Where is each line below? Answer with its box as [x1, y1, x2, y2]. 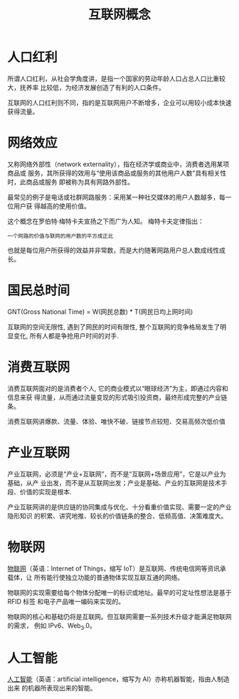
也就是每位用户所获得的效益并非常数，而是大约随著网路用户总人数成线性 [7, 245, 219, 254]
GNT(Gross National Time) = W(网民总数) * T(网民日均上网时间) [7, 307, 193, 316]
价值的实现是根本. [19, 487, 73, 496]
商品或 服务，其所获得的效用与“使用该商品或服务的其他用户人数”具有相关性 [7, 168, 227, 177]
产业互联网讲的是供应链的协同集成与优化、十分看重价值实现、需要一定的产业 [7, 502, 232, 511]
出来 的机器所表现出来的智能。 [7, 684, 97, 693]
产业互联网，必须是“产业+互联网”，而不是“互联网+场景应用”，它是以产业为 [7, 469, 226, 478]
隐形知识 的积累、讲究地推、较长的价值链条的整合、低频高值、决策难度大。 [7, 511, 228, 520]
